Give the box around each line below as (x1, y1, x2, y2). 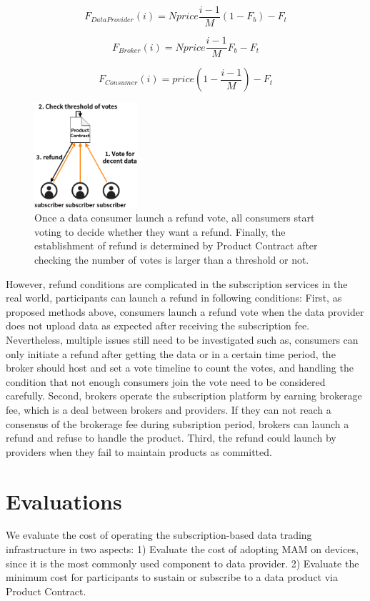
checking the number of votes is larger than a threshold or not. (34, 252, 309, 267)
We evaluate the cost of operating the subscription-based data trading (6, 527, 312, 542)
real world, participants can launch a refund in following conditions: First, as (6, 290, 342, 305)
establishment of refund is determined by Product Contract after (34, 238, 318, 253)
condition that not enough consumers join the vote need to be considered (6, 374, 326, 389)
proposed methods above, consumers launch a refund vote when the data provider (6, 304, 364, 319)
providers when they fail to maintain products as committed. (6, 444, 272, 459)
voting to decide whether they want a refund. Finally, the (34, 224, 286, 239)
